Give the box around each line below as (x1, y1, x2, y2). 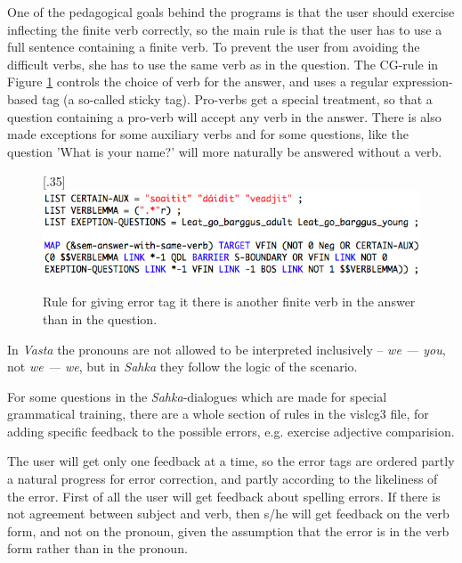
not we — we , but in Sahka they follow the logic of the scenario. (7, 357, 358, 376)
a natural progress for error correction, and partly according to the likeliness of (7, 469, 438, 488)
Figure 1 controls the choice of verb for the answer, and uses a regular (7, 72, 389, 91)
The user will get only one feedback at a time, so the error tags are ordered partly (7, 452, 455, 470)
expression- (393, 72, 453, 91)
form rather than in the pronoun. (7, 539, 188, 558)
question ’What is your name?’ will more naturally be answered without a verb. (7, 142, 442, 160)
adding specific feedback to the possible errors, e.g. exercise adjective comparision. (7, 421, 455, 440)
